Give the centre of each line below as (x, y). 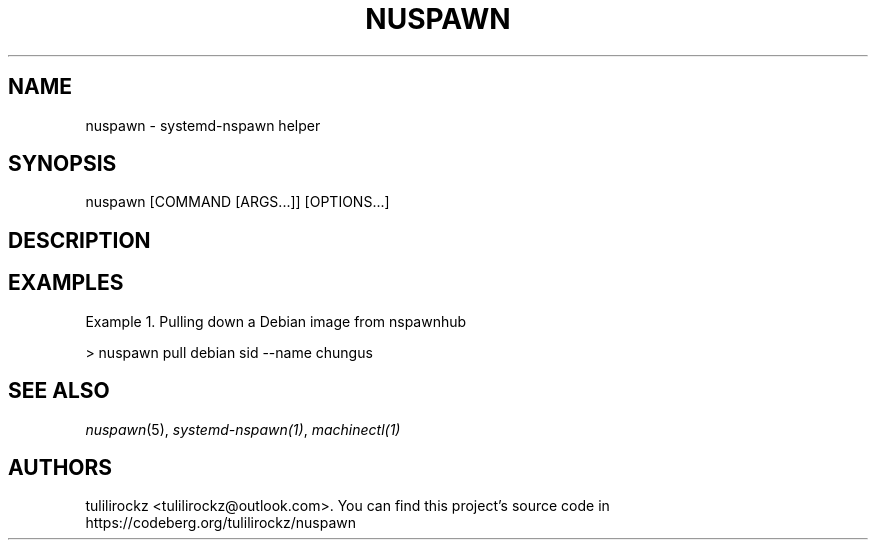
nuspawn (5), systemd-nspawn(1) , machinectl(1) (243, 429)
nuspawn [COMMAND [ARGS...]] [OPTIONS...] (237, 202)
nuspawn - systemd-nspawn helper (203, 125)
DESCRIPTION (79, 240)
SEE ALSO (59, 391)
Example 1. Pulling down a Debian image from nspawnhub (276, 321)
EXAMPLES (66, 283)
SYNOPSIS (62, 164)
